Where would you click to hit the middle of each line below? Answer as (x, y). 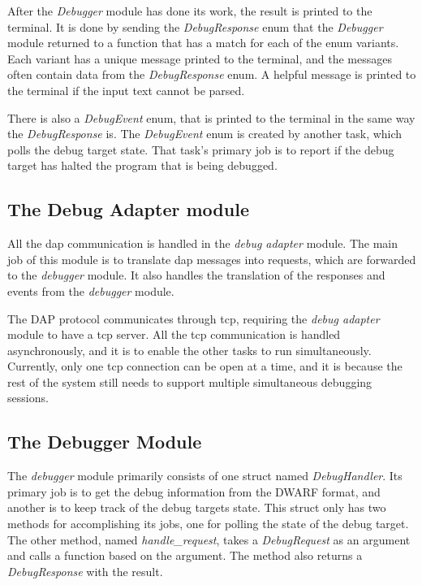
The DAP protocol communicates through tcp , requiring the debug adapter (194, 318)
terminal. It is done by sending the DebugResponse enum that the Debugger (195, 26)
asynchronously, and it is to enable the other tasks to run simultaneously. (189, 350)
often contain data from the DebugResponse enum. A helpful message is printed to (212, 74)
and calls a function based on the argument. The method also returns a (185, 555)
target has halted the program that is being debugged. (142, 165)
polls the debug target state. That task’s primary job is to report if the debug (201, 149)
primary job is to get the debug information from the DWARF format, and (194, 491)
